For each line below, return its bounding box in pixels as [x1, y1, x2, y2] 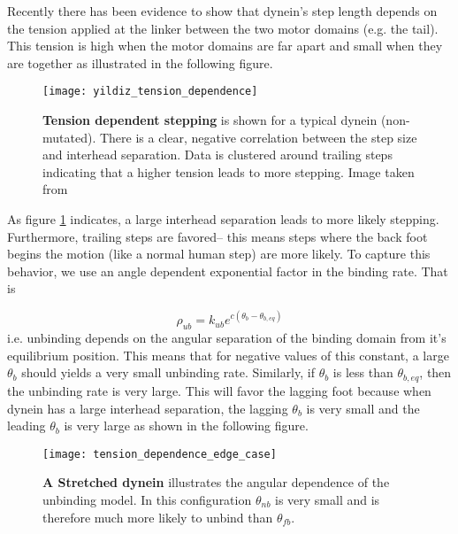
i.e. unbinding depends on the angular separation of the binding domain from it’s [7, 329, 447, 347]
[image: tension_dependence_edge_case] [42, 447, 277, 460]
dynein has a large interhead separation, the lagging [7, 399, 288, 417]
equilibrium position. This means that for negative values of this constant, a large [7, 345, 449, 364]
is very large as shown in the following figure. [64, 416, 309, 435]
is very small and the [306, 399, 420, 417]
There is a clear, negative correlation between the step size [99, 128, 417, 146]
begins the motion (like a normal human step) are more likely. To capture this [7, 244, 431, 263]
